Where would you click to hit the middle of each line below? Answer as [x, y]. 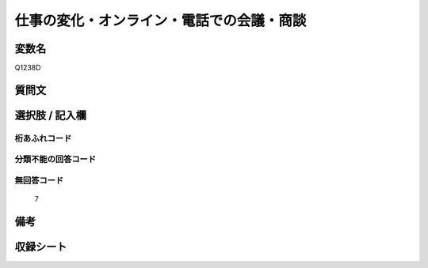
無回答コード [39, 180]
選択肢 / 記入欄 [51, 115]
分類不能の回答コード [55, 160]
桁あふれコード [43, 138]
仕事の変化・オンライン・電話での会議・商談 [160, 21]
